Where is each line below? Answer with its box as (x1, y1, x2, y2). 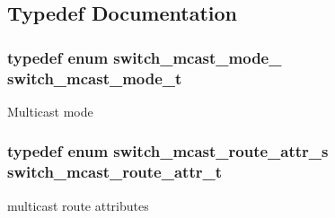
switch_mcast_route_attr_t (7, 161, 223, 183)
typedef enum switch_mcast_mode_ (7, 46, 282, 68)
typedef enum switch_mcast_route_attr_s (7, 140, 329, 162)
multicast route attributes (7, 196, 149, 214)
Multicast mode (7, 101, 93, 120)
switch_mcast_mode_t (7, 66, 182, 89)
